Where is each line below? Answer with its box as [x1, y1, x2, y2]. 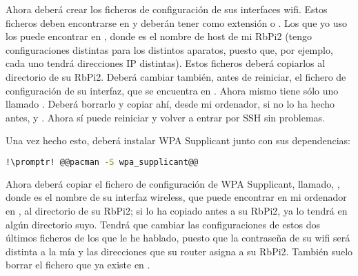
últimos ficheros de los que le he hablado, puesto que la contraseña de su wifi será [6, 230, 350, 245]
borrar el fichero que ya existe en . [6, 257, 150, 272]
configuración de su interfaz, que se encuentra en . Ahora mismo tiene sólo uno [6, 83, 339, 97]
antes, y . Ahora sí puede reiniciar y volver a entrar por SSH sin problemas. [6, 110, 326, 124]
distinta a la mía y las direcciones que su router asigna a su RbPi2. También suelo [6, 244, 353, 258]
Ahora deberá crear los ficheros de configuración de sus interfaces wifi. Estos [6, 2, 328, 16]
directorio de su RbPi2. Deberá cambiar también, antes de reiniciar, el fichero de [6, 69, 346, 83]
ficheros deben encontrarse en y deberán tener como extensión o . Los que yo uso [6, 15, 347, 30]
